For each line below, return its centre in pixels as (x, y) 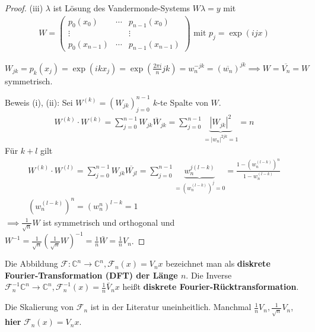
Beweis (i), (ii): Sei (39, 102)
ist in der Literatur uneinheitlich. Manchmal (171, 307)
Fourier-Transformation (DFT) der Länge (91, 275)
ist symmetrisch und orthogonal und (109, 222)
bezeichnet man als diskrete (218, 263)
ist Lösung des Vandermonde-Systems (122, 8)
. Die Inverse (209, 275)
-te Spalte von (183, 102)
